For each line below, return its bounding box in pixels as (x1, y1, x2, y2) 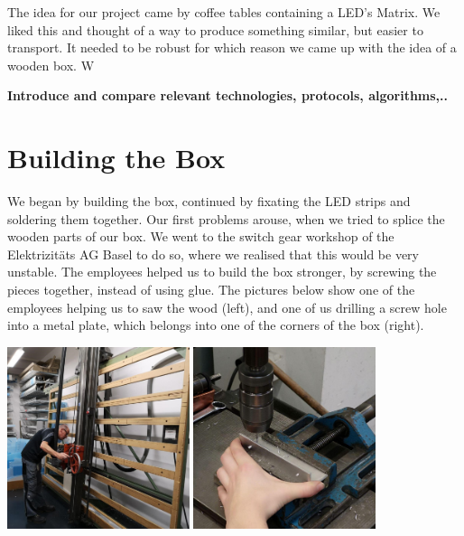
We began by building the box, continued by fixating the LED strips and (7, 192, 411, 211)
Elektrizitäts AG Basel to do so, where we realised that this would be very (7, 244, 419, 263)
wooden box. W (7, 55, 95, 74)
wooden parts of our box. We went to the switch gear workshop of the (7, 227, 394, 246)
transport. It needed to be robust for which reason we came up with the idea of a (7, 38, 457, 57)
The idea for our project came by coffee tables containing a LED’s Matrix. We (7, 3, 441, 21)
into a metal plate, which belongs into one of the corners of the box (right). (7, 315, 424, 334)
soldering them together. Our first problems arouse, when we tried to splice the (7, 209, 445, 228)
